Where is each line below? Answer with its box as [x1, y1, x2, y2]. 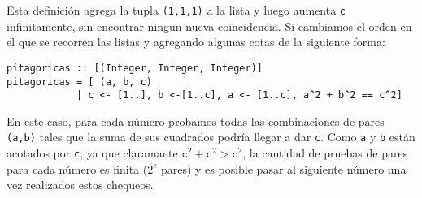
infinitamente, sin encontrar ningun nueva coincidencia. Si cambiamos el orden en [7, 17, 412, 34]
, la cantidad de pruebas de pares [242, 144, 408, 161]
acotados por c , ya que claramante [7, 144, 178, 161]
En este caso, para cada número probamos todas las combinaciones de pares [7, 112, 385, 129]
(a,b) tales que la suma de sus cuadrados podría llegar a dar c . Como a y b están [7, 128, 415, 145]
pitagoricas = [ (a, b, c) [7, 75, 152, 88]
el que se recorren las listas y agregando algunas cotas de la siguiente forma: [7, 33, 385, 50]
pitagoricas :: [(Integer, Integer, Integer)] [7, 62, 263, 74]
